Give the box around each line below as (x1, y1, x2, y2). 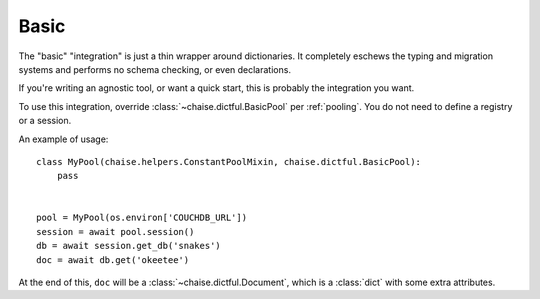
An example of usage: (18, 133, 109, 145)
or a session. (18, 115, 72, 127)
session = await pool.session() (36, 226, 195, 237)
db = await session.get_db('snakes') (36, 240, 222, 252)
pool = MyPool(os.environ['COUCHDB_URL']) (36, 212, 248, 224)
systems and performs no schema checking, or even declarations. (18, 63, 292, 75)
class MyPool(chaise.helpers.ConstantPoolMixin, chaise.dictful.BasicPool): (36, 156, 422, 167)
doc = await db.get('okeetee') (36, 254, 190, 265)
